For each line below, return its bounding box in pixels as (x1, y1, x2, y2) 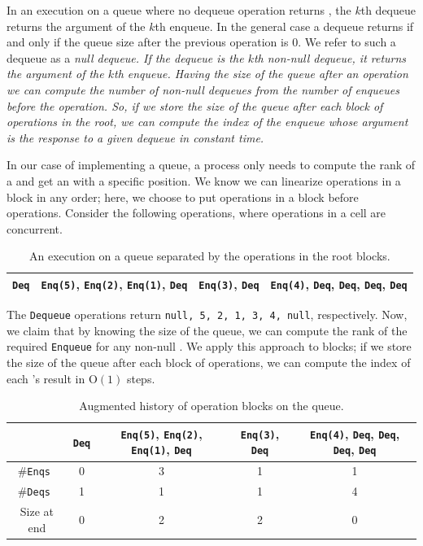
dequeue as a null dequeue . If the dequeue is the (7, 49, 244, 66)
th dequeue (360, 2, 416, 18)
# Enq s (17, 462, 50, 479)
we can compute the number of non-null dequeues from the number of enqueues (7, 81, 399, 98)
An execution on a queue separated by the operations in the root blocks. (29, 247, 390, 264)
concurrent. (7, 220, 63, 237)
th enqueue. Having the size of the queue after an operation (114, 65, 408, 82)
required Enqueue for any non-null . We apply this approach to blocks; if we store (7, 338, 412, 355)
